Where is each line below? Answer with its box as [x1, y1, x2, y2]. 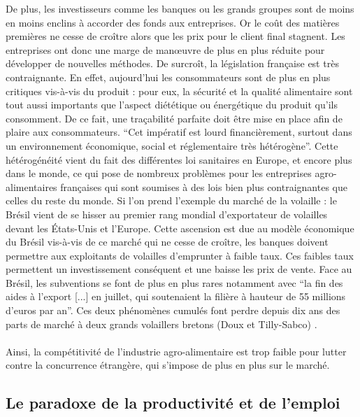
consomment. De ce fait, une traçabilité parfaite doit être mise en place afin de [6, 111, 343, 125]
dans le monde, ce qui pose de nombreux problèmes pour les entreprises [6, 166, 312, 181]
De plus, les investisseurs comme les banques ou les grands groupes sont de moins [6, 1, 354, 15]
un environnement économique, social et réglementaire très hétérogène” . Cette [6, 138, 338, 153]
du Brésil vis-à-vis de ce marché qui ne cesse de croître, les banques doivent [6, 234, 329, 249]
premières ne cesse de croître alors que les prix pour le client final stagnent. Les [6, 29, 345, 43]
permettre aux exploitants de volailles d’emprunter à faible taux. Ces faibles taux [6, 248, 354, 262]
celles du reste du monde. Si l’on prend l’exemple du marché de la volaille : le [6, 193, 337, 208]
